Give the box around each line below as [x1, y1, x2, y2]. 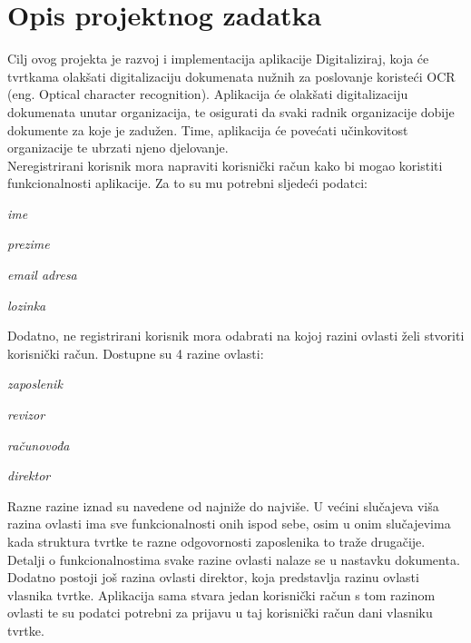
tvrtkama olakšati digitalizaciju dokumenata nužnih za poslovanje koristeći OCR [7, 66, 456, 85]
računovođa [7, 435, 70, 454]
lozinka [7, 295, 46, 314]
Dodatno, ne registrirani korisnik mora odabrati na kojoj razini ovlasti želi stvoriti [7, 326, 465, 345]
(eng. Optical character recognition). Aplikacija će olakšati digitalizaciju [7, 84, 408, 104]
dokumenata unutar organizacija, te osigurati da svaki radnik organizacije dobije [7, 102, 455, 121]
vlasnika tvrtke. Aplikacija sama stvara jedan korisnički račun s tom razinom [7, 585, 436, 604]
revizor [7, 405, 45, 424]
